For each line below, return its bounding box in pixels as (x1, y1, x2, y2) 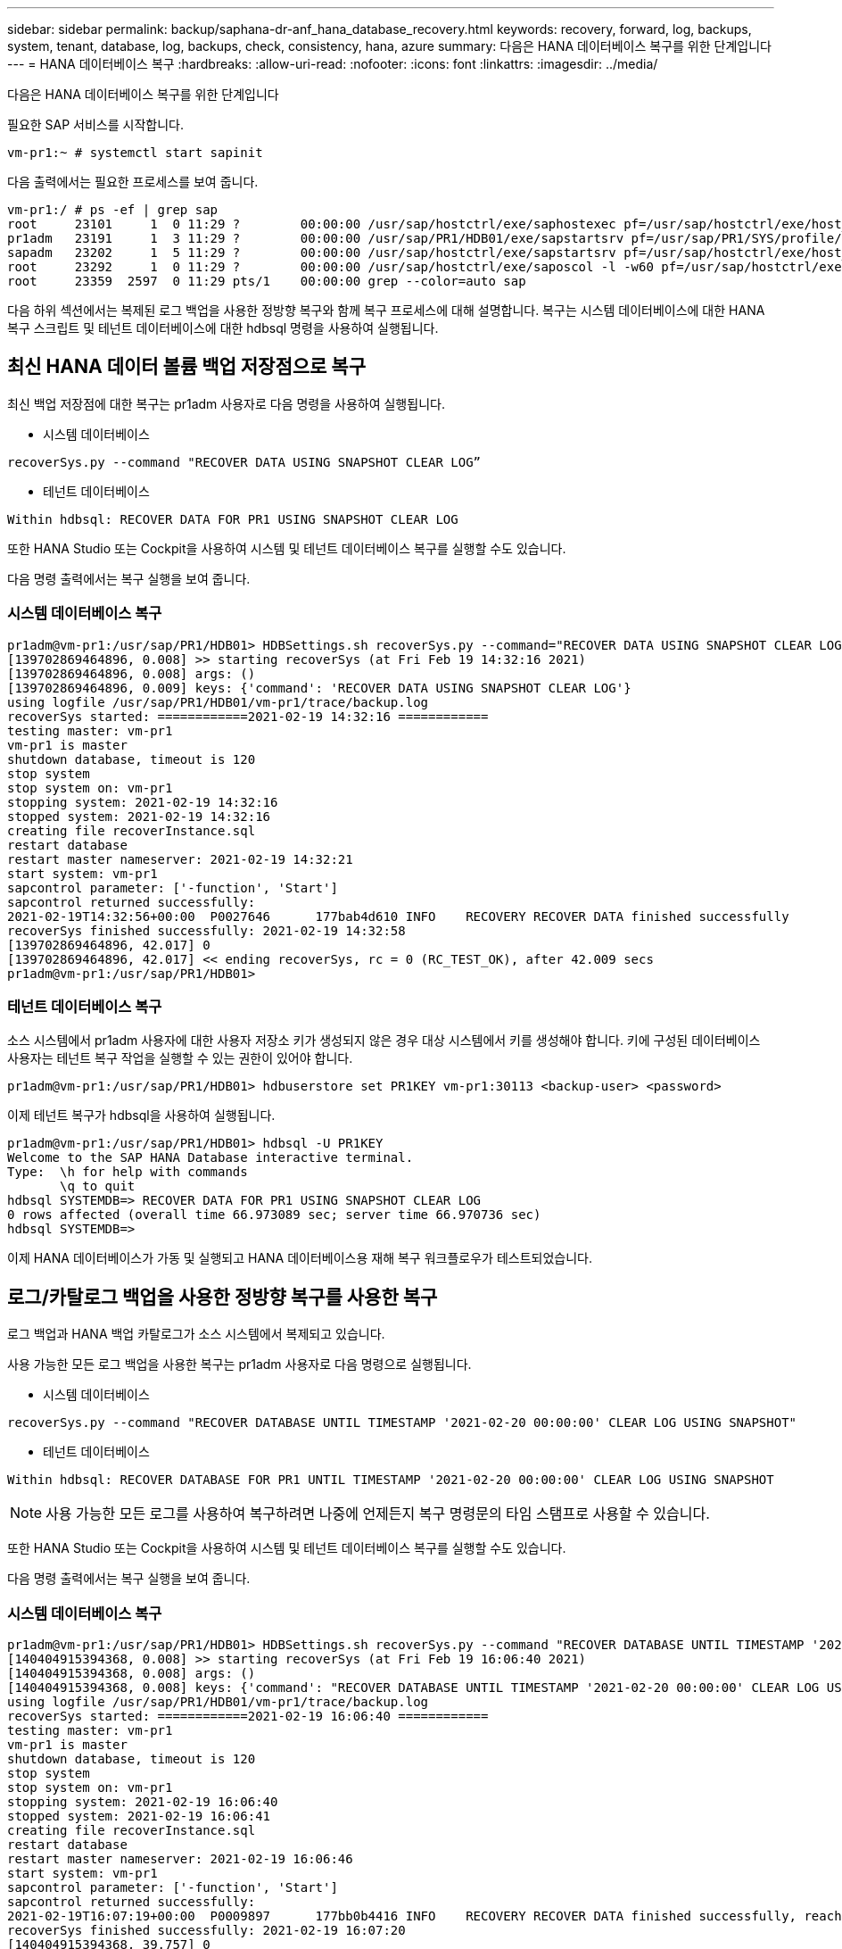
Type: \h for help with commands (7, 1165, 248, 1180)
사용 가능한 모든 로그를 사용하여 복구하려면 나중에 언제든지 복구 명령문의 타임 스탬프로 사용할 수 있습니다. (45, 1505, 710, 1523)
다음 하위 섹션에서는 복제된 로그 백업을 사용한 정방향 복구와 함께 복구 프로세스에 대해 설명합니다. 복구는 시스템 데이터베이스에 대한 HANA (7, 303, 765, 318)
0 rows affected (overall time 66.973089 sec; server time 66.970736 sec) (7, 1207, 541, 1223)
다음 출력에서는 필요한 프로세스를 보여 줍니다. (7, 174, 259, 189)
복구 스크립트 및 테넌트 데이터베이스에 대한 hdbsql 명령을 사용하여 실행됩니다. (7, 320, 439, 336)
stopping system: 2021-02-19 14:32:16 (7, 794, 278, 809)
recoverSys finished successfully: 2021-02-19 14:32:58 (7, 923, 406, 938)
